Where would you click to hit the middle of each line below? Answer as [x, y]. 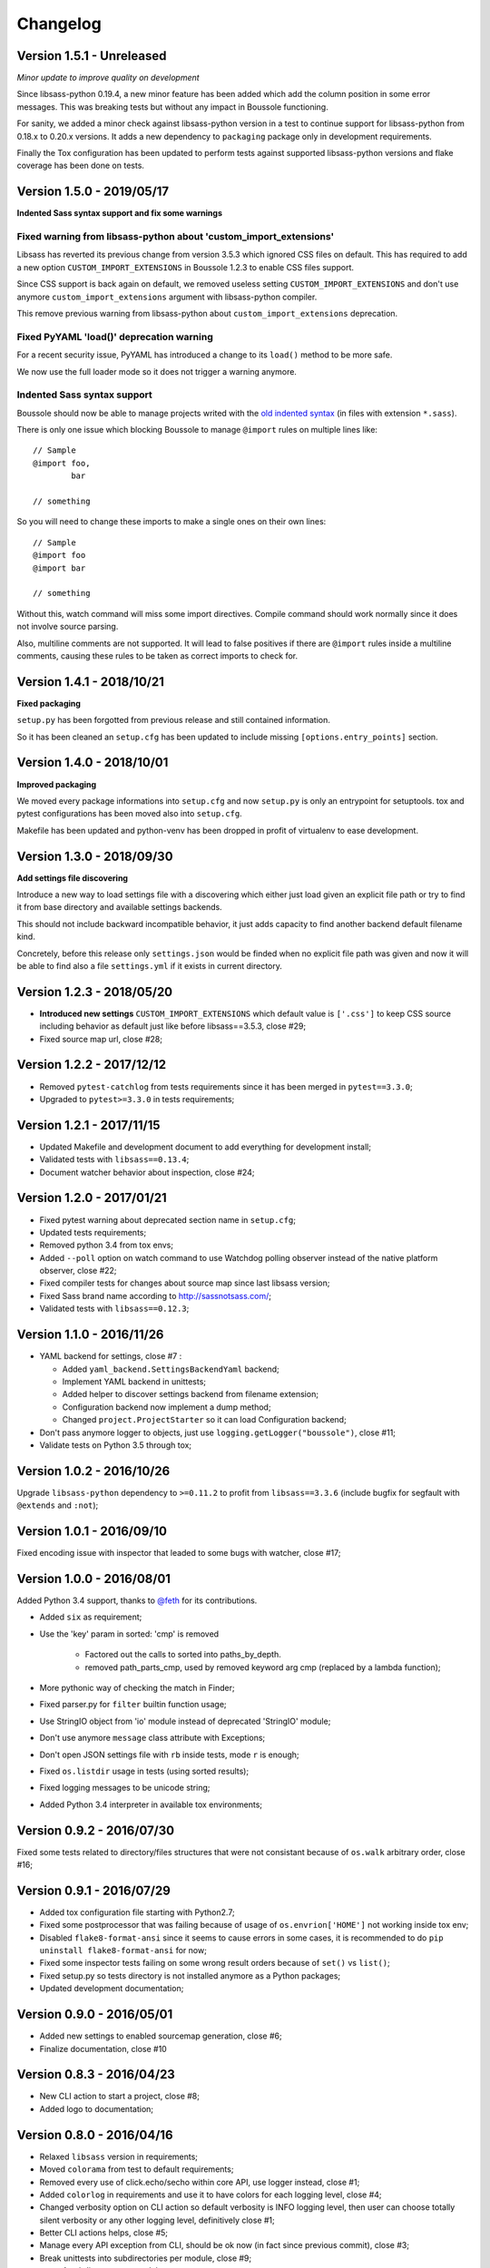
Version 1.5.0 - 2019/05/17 [93, 192]
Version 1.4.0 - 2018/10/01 [93, 763]
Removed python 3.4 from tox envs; [107, 1245]
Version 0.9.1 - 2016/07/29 [94, 1890]
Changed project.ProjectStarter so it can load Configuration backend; [204, 1420]
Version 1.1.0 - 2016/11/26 [90, 1335]
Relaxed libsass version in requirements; [119, 2156]
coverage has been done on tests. [81, 166]
